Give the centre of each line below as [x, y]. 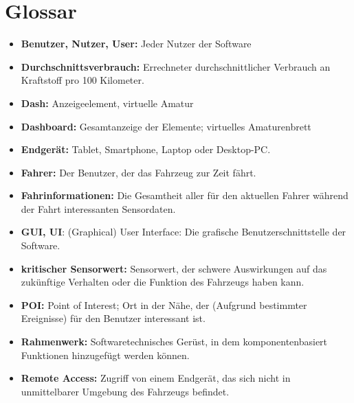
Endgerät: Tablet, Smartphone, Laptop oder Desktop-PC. [146, 149]
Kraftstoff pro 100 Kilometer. [82, 80]
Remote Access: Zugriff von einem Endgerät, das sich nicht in [156, 378]
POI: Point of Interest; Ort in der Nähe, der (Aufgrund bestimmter [164, 304]
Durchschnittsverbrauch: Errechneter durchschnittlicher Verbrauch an [176, 66]
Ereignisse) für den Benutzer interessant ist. [113, 318]
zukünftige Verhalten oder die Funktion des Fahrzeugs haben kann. [163, 282]
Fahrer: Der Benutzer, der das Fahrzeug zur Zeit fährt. [139, 172]
